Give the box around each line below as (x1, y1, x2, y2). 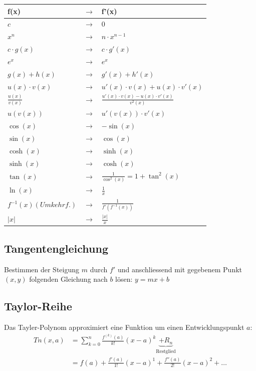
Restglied (156, 348, 176, 354)
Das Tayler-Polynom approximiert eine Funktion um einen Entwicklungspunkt (4, 322, 244, 332)
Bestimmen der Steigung (4, 264, 80, 274)
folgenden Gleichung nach (29, 274, 108, 284)
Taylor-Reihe (4, 298, 72, 314)
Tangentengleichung (4, 240, 108, 256)
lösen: (115, 274, 133, 284)
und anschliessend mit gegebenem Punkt (117, 264, 242, 274)
